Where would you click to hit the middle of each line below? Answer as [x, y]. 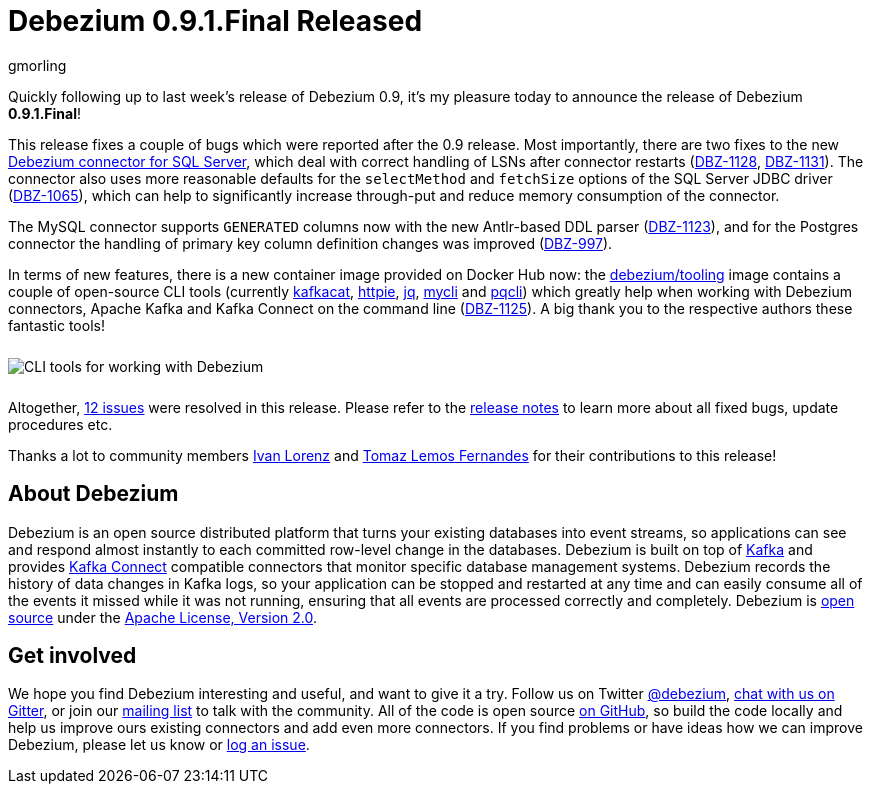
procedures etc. [60, 424]
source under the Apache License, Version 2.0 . [163, 617]
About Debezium [93, 494]
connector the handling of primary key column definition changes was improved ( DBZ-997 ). [310, 243]
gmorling [37, 65]
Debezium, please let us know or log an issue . [159, 745]
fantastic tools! [56, 325]
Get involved [72, 656]
